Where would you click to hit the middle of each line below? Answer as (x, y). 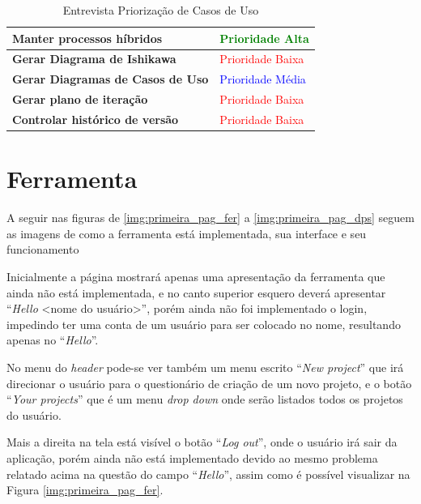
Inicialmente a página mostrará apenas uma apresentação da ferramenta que (196, 276)
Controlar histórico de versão (96, 119)
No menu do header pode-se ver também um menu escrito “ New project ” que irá (205, 367)
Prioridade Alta (264, 38)
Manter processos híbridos (87, 38)
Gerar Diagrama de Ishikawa (94, 59)
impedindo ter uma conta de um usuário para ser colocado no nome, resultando (204, 324)
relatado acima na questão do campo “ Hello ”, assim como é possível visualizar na (208, 474)
